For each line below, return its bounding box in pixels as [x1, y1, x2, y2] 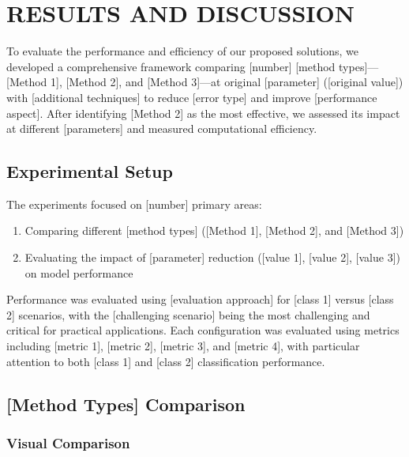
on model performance [24, 264, 133, 281]
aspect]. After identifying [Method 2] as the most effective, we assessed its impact [6, 104, 400, 121]
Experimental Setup [6, 159, 173, 183]
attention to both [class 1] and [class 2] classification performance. [6, 353, 325, 369]
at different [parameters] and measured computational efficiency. [6, 120, 317, 137]
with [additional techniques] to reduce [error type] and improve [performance [6, 89, 377, 105]
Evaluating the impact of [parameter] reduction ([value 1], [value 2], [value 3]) [24, 249, 400, 266]
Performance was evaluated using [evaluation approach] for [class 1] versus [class [6, 291, 394, 308]
